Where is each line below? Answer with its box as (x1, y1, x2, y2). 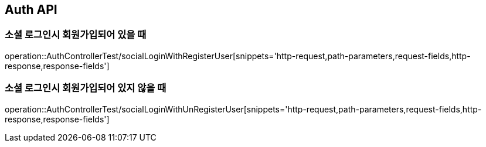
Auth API (5, 2, 57, 17)
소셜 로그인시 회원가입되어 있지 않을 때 (5, 82, 166, 94)
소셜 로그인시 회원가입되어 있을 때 (5, 29, 147, 41)
